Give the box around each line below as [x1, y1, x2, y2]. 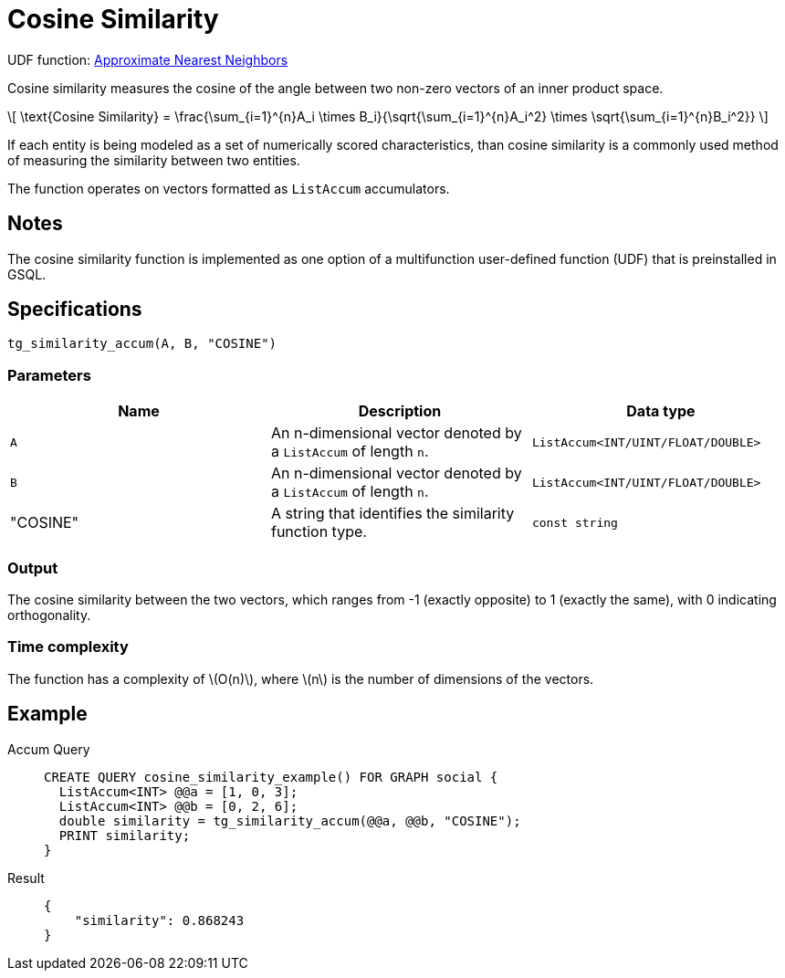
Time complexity [7, 637, 129, 657]
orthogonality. [7, 606, 91, 623]
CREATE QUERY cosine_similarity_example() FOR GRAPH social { [44, 769, 498, 784]
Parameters [7, 365, 91, 384]
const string [531, 515, 618, 530]
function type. [270, 522, 367, 542]
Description [358, 402, 442, 421]
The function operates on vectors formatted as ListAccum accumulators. [7, 180, 450, 196]
